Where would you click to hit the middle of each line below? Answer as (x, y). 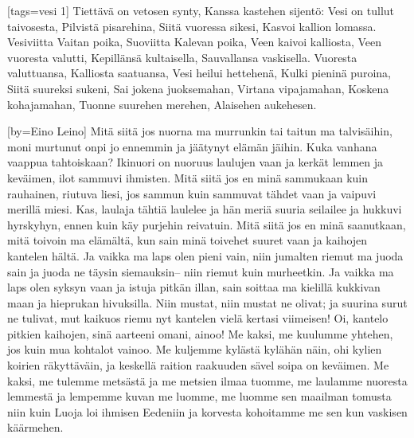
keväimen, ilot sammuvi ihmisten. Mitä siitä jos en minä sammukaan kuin (188, 177)
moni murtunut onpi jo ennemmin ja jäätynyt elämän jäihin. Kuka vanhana (192, 146)
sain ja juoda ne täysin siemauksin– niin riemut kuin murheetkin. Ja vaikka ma (201, 271)
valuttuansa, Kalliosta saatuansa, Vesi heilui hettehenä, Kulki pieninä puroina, (199, 73)
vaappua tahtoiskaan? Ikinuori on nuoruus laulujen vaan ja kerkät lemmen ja (195, 162)
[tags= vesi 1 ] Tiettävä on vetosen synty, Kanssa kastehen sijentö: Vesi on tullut (201, 10)
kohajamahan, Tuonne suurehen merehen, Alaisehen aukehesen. (162, 104)
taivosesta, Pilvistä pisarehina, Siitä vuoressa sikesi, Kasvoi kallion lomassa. (192, 26)
